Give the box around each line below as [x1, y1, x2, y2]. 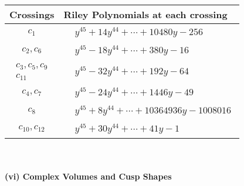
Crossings [9, 8, 55, 21]
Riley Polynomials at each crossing [63, 8, 228, 21]
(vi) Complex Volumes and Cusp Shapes [5, 170, 172, 182]
